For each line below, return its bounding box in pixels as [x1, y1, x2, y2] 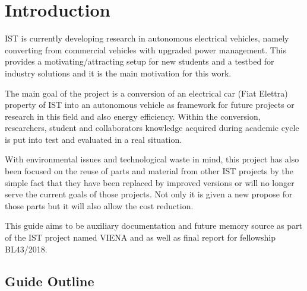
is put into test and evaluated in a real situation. [5, 133, 182, 145]
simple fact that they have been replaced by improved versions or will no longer [5, 176, 295, 188]
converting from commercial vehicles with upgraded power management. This [5, 43, 286, 56]
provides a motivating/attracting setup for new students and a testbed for [5, 55, 274, 68]
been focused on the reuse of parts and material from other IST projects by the [5, 165, 293, 177]
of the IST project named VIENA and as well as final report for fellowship [5, 231, 276, 244]
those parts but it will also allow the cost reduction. [5, 199, 194, 212]
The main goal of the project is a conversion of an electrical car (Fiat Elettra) [5, 87, 288, 99]
